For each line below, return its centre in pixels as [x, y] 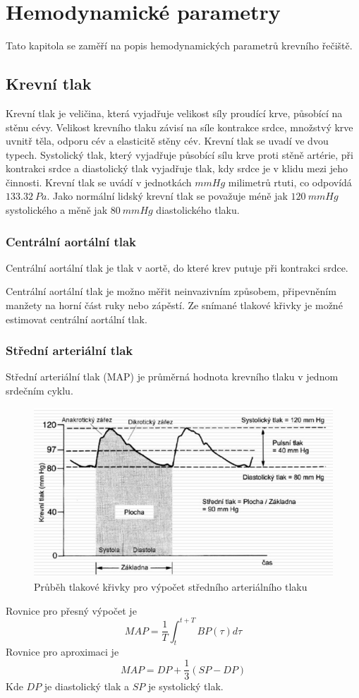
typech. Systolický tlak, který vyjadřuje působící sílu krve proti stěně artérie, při [179, 154]
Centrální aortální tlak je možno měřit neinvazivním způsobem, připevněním [171, 291]
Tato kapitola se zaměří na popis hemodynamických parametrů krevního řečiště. [179, 46]
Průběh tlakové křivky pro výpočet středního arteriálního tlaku [171, 586]
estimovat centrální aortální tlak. [77, 319]
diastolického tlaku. [198, 210]
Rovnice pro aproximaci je [62, 652]
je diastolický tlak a [87, 686]
